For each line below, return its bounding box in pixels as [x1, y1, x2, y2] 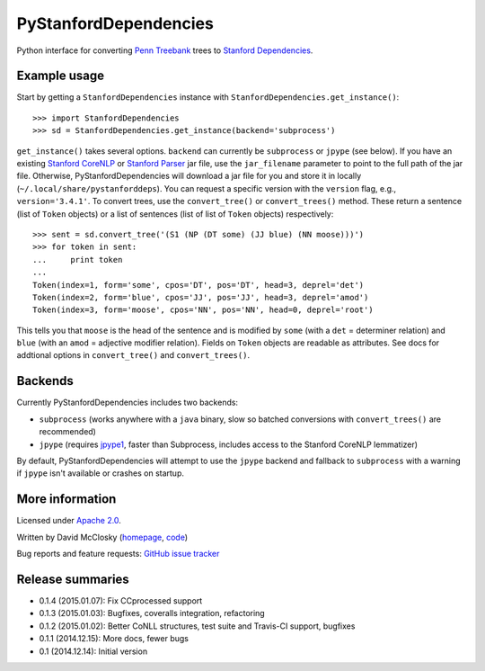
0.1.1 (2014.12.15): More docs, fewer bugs [39, 633, 189, 644]
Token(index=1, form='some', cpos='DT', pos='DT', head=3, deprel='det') [32, 280, 365, 290]
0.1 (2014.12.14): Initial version [39, 646, 148, 657]
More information [16, 491, 117, 507]
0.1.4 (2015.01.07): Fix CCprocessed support [39, 595, 203, 606]
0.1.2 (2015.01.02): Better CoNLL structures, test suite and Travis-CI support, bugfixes [39, 621, 356, 631]
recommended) [39, 426, 96, 437]
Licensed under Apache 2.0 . [16, 515, 121, 526]
